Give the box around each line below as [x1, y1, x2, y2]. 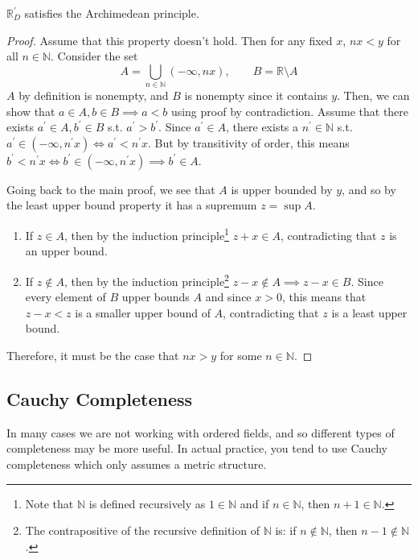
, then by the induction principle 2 [64, 270, 229, 289]
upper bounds [121, 288, 190, 305]
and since [205, 288, 252, 305]
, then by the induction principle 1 [64, 225, 229, 243]
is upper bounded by [231, 180, 333, 197]
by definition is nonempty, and [18, 87, 169, 104]
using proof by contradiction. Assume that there [170, 102, 409, 119]
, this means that [281, 288, 367, 305]
